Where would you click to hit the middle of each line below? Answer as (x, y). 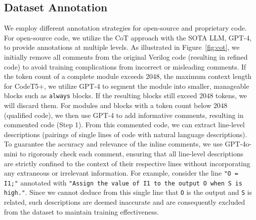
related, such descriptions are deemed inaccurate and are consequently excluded (125, 202)
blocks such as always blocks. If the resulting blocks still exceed (101, 95)
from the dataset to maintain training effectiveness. (82, 211)
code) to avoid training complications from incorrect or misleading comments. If (125, 66)
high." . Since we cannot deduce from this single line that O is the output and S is (128, 192)
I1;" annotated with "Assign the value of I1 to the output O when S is (123, 182)
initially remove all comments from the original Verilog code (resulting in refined (126, 56)
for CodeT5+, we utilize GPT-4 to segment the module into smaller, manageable (127, 86)
